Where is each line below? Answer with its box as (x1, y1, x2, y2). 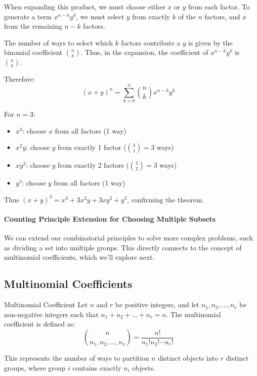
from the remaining (4, 21, 62, 31)
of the (178, 11, 196, 21)
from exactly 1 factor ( (57, 142, 127, 152)
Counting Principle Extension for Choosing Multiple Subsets (4, 214, 215, 224)
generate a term (4, 11, 52, 21)
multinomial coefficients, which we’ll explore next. (4, 252, 155, 262)
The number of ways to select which (4, 37, 113, 47)
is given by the (188, 37, 233, 47)
